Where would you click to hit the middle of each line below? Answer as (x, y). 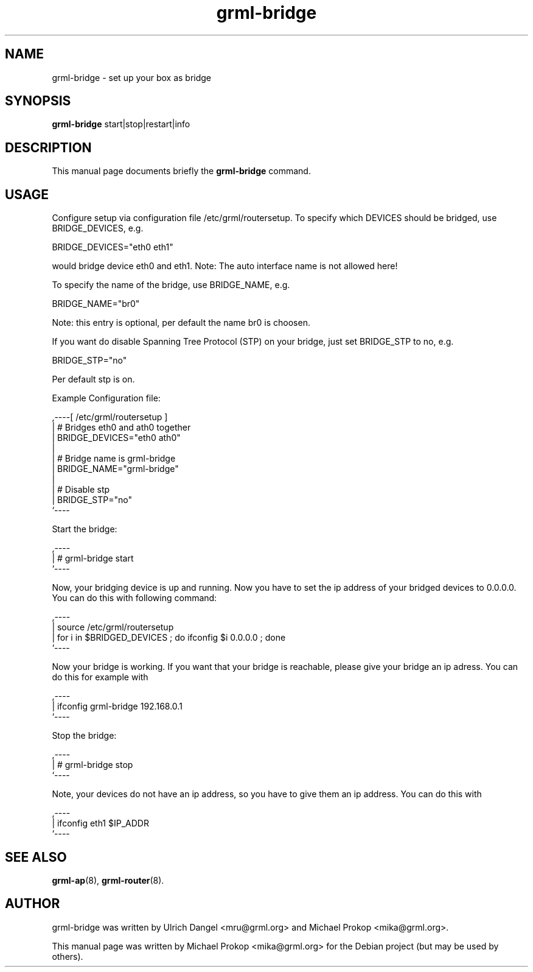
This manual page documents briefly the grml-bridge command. (181, 171)
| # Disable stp (81, 490)
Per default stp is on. (93, 379)
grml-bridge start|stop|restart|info (121, 124)
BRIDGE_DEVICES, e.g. (98, 228)
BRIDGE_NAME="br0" (96, 304)
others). (68, 956)
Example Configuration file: (106, 398)
